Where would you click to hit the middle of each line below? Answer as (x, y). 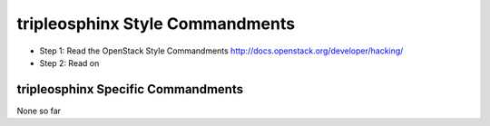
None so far (39, 111)
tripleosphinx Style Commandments (156, 24)
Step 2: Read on (69, 63)
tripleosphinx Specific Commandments (130, 89)
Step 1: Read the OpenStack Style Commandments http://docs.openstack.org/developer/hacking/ (221, 51)
